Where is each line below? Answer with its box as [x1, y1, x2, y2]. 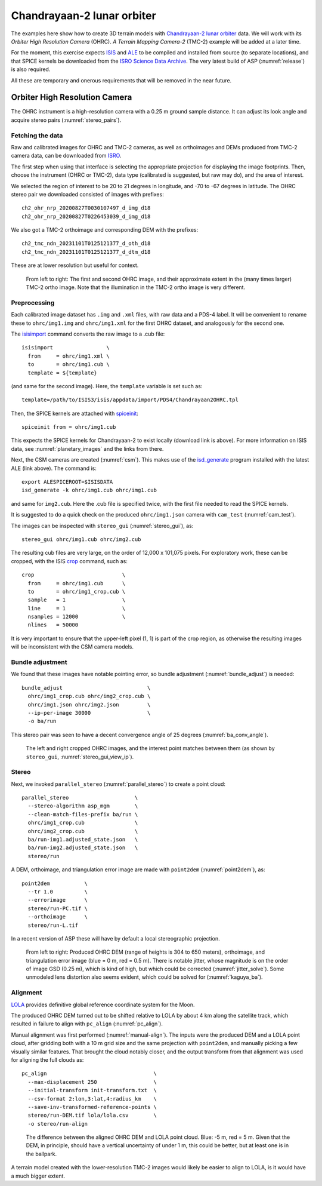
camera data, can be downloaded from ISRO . [11, 152, 122, 159]
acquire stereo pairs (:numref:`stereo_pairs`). [11, 116, 122, 124]
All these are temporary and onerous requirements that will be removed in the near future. [11, 76, 232, 84]
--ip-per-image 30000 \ [27, 709, 151, 716]
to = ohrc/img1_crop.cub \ [27, 588, 126, 595]
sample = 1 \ [27, 597, 126, 603]
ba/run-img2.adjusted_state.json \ [27, 844, 138, 851]
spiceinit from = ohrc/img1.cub [21, 424, 116, 431]
